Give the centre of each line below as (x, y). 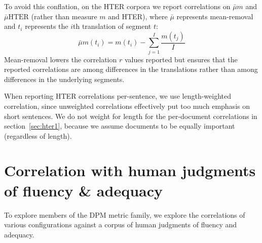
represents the (47, 26)
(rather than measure (64, 16)
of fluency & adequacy (84, 190)
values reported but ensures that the (181, 59)
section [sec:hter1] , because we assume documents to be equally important (120, 126)
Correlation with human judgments (130, 170)
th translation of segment (112, 26)
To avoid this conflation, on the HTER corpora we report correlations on (117, 6)
